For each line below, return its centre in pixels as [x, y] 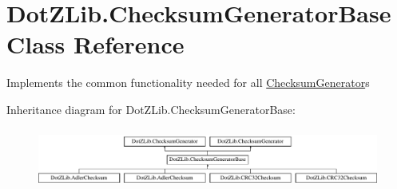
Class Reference [95, 44]
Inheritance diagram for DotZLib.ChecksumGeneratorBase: [151, 109]
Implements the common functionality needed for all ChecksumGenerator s [188, 83]
